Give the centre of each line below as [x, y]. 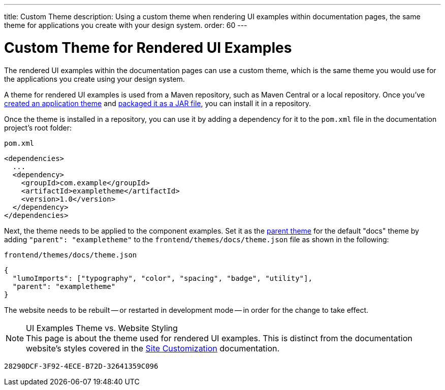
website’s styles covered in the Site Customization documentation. [153, 348]
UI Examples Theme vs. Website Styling [102, 328]
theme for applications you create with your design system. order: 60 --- [126, 25]
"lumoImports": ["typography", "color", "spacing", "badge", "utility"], [162, 278]
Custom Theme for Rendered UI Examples [148, 47]
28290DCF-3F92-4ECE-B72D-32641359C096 [81, 366]
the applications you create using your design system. [94, 79]
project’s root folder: [38, 127]
